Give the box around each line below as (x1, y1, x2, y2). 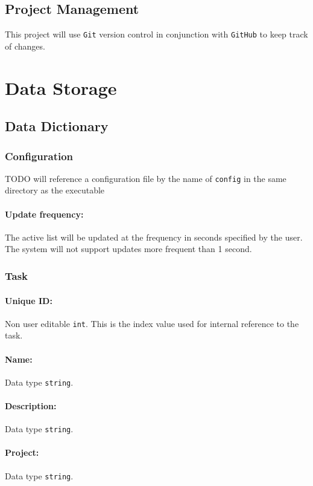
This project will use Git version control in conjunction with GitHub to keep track (5, 28, 308, 40)
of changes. (5, 39, 45, 52)
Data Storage (5, 75, 117, 100)
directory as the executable (5, 184, 105, 196)
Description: (5, 400, 57, 412)
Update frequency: (5, 207, 84, 220)
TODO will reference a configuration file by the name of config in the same (5, 172, 286, 184)
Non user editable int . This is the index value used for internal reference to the (5, 317, 299, 329)
